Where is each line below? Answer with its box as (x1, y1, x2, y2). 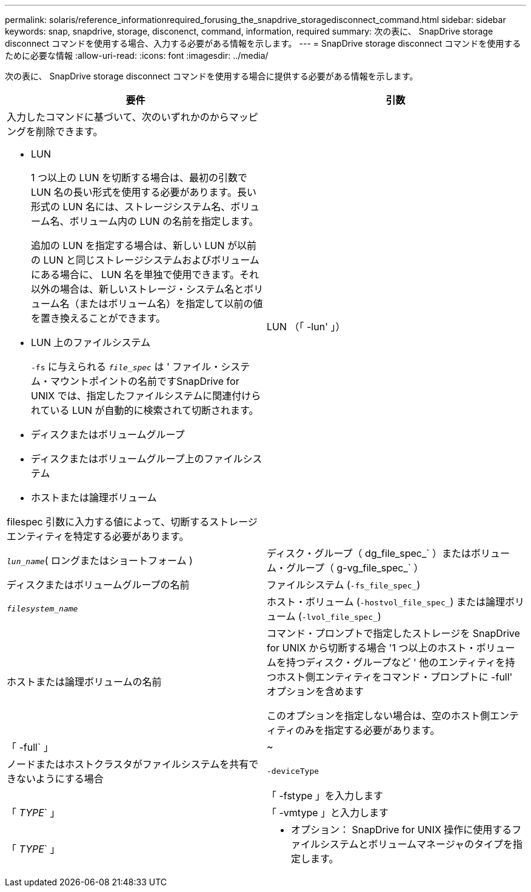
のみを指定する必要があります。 (295, 724, 440, 736)
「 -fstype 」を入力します (267, 790, 384, 802)
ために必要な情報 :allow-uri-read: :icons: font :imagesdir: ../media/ (5, 50, 269, 61)
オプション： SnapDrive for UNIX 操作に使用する (291, 824, 512, 836)
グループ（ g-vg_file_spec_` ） (286, 562, 424, 574)
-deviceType (267, 766, 319, 776)
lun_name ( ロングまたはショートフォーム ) (7, 554, 193, 567)
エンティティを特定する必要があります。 (7, 530, 189, 542)
